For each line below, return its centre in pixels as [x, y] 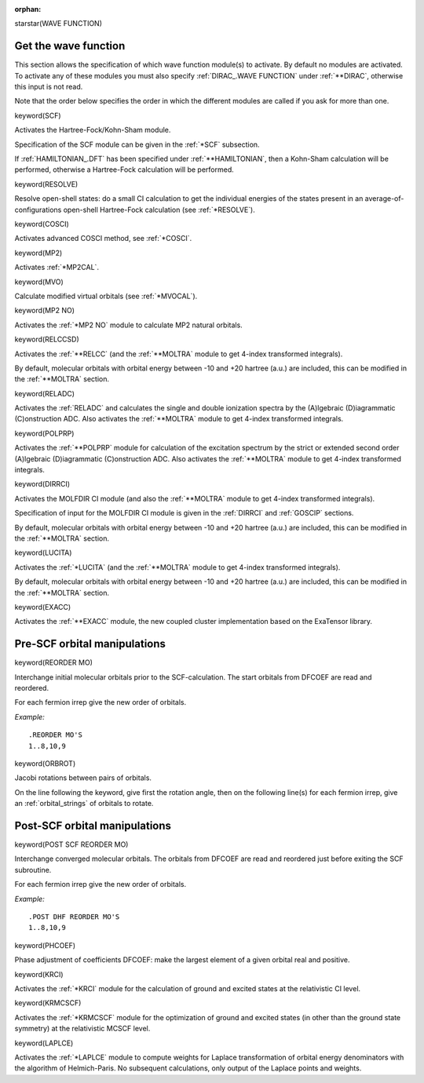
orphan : [28, 9]
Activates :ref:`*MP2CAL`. [57, 268]
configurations [38, 210]
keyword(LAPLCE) [44, 1043]
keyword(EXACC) [43, 607]
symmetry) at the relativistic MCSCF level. [82, 1029]
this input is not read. [49, 87]
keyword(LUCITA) [43, 552]
